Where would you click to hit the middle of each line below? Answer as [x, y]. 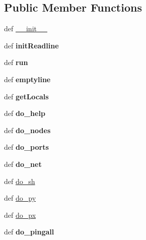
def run [16, 62]
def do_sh [20, 181]
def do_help [25, 113]
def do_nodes [27, 130]
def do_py [20, 198]
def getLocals [26, 96]
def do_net [23, 164]
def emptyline [27, 79]
